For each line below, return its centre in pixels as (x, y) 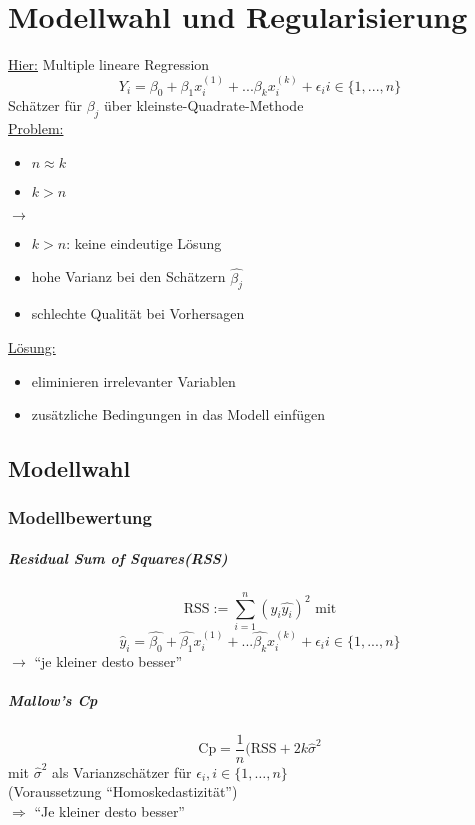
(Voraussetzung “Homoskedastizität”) (123, 791)
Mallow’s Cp (53, 699)
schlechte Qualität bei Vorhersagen (138, 313)
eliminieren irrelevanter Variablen (133, 380)
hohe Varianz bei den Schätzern (128, 276)
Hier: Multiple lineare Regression (109, 64)
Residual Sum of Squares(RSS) (118, 557)
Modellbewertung (80, 517)
